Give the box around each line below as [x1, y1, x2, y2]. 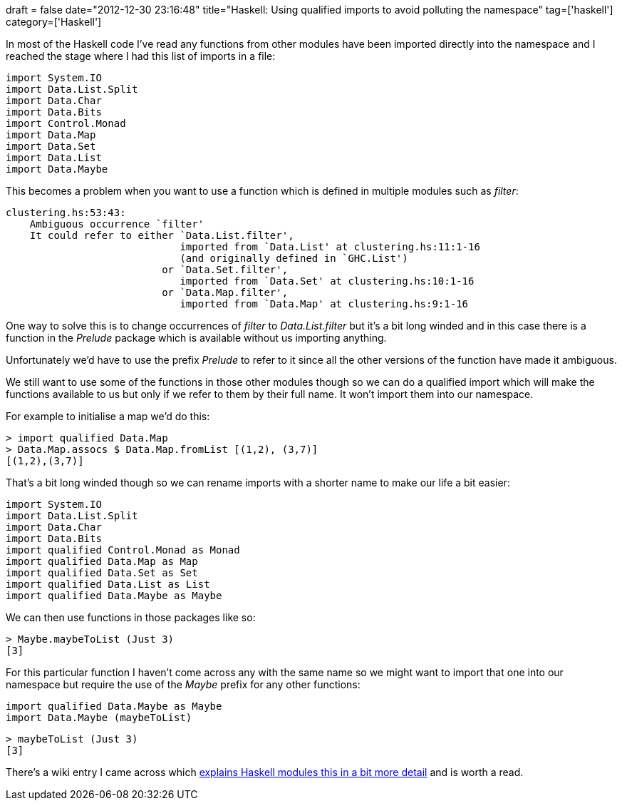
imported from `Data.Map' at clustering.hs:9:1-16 [180, 298, 469, 310]
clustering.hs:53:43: [6, 207, 126, 218]
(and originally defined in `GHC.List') [180, 252, 408, 264]
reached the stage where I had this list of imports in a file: [6, 50, 276, 62]
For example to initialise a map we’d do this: [6, 410, 210, 422]
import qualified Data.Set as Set [6, 567, 198, 578]
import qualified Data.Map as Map [6, 556, 198, 567]
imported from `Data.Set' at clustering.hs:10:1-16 [180, 275, 475, 287]
